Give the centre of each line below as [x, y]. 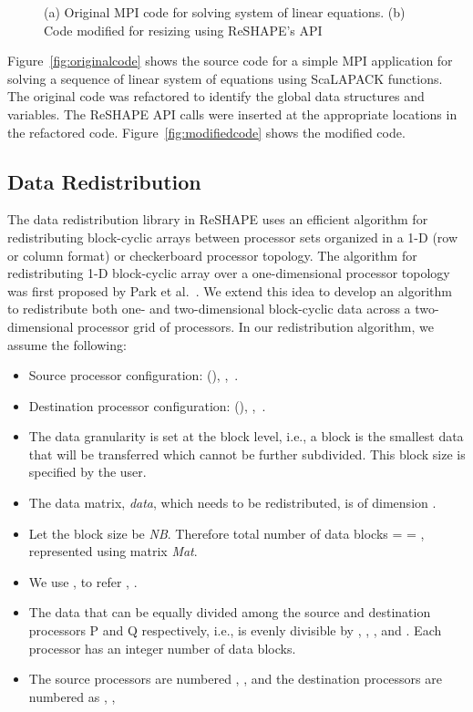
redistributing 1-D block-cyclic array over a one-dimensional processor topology [229, 273]
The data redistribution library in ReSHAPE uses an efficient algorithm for [218, 219]
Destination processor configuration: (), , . [147, 405]
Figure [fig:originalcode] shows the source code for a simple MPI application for [230, 61]
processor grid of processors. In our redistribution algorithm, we [256, 326]
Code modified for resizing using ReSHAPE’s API [183, 30]
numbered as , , [72, 696]
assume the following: [67, 344]
